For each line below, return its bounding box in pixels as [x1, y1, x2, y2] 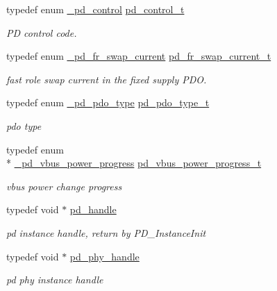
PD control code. [6, 25, 77, 40]
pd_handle [69, 202, 117, 217]
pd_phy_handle [69, 249, 140, 263]
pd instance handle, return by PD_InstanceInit [6, 225, 206, 240]
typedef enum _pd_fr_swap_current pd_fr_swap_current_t [6, 49, 271, 63]
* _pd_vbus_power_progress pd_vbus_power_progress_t [6, 156, 262, 170]
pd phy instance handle [6, 272, 103, 287]
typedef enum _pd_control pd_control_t [6, 2, 185, 16]
